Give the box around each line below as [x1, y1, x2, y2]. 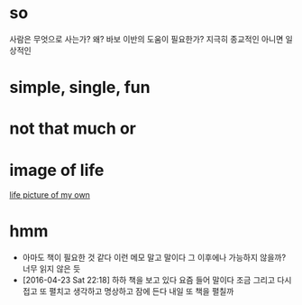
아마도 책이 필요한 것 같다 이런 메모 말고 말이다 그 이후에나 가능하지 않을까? [22, 252, 287, 263]
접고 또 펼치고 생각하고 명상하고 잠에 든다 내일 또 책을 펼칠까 [22, 286, 234, 297]
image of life [9, 160, 105, 180]
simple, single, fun [9, 78, 151, 97]
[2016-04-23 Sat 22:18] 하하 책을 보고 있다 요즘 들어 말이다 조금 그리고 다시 [22, 274, 292, 286]
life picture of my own [9, 189, 90, 200]
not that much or [9, 118, 137, 139]
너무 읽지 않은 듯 [22, 263, 81, 274]
